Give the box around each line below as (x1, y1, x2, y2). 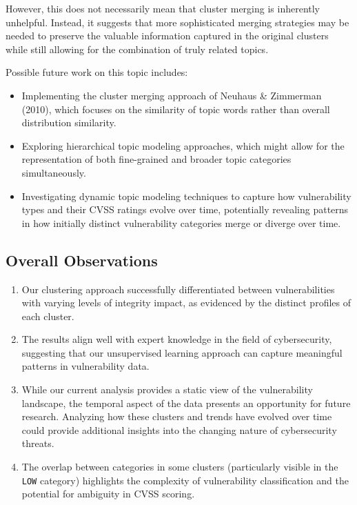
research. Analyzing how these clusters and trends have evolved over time (21, 409, 332, 424)
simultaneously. (21, 165, 86, 179)
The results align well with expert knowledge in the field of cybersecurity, (21, 332, 332, 346)
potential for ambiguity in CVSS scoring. (21, 486, 195, 501)
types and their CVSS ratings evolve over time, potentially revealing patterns (21, 202, 349, 217)
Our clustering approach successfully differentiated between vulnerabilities (21, 281, 335, 296)
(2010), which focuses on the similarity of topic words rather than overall (21, 101, 330, 116)
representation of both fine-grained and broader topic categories (21, 152, 292, 166)
